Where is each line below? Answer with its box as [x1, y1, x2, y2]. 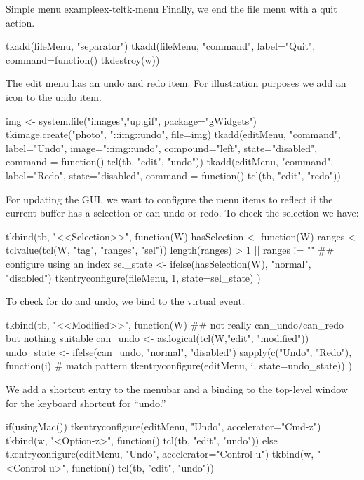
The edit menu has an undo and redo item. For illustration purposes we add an [6, 76, 346, 90]
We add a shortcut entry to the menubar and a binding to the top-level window [6, 382, 348, 397]
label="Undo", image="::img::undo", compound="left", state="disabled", [6, 140, 318, 155]
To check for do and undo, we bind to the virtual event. [6, 294, 245, 308]
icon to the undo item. [6, 89, 102, 104]
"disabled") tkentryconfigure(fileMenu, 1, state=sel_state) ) [6, 270, 261, 284]
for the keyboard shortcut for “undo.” [6, 395, 166, 410]
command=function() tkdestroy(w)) [6, 52, 160, 67]
